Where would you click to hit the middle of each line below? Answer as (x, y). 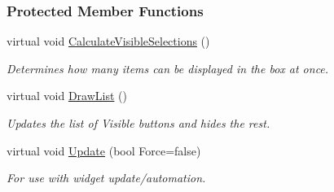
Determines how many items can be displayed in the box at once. (168, 68)
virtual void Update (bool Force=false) (104, 150)
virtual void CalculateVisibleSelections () (108, 41)
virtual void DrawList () (67, 96)
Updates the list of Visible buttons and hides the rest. (138, 123)
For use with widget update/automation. (106, 178)
